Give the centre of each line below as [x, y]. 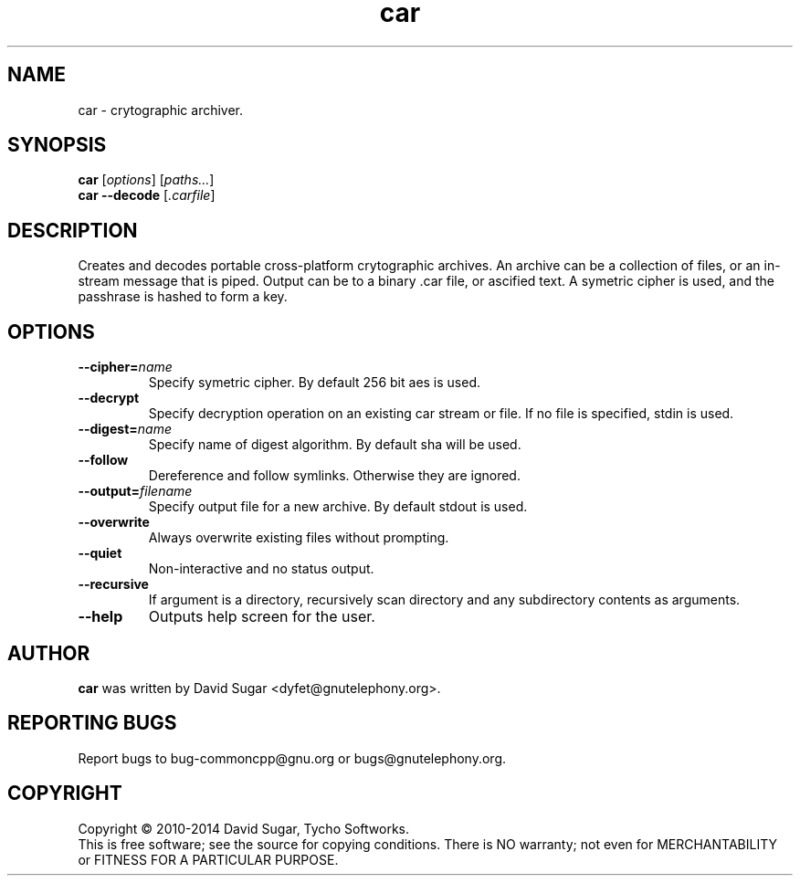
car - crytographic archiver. [161, 110]
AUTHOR [49, 653]
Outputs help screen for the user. [262, 617]
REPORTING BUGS [92, 723]
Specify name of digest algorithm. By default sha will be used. [335, 445]
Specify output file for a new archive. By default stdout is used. [338, 507]
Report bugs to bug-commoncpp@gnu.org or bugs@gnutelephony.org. [292, 758]
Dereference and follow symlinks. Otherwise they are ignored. [334, 476]
